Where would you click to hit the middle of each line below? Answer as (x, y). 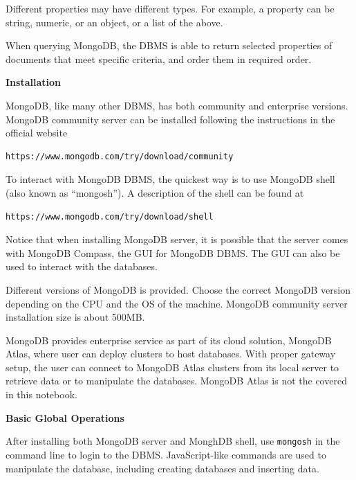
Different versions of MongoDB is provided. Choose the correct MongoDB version (178, 289)
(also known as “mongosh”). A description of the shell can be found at (155, 192)
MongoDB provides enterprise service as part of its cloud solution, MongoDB (169, 340)
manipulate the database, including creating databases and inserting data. (162, 468)
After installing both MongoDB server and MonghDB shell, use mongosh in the (173, 441)
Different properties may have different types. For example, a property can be (170, 8)
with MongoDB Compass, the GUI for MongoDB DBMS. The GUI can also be (173, 252)
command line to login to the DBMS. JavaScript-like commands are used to (166, 454)
